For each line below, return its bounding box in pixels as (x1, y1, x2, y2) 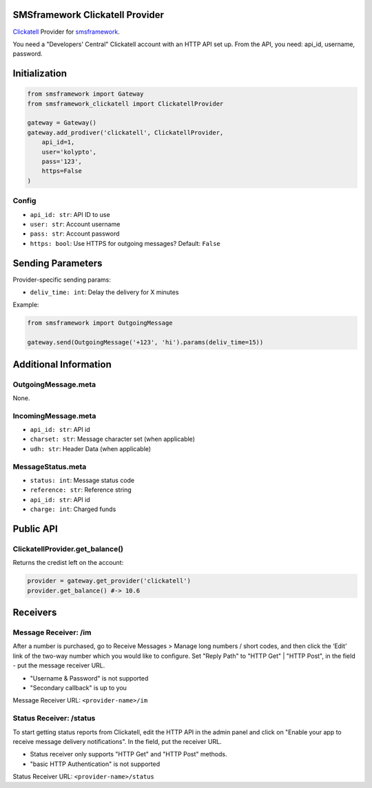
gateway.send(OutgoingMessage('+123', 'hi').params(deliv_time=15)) (27, 338, 264, 346)
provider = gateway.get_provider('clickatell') (27, 577, 191, 585)
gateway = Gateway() (27, 119, 96, 127)
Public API (12, 523, 58, 535)
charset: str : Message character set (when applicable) (30, 435, 196, 444)
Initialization (12, 68, 68, 79)
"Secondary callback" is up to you (30, 684, 127, 692)
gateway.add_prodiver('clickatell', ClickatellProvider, (27, 128, 224, 136)
